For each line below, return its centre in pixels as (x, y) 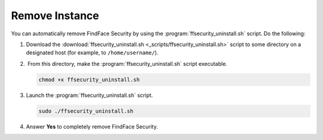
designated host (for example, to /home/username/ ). (92, 53)
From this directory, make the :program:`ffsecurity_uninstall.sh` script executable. (127, 63)
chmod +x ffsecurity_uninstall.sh (89, 80)
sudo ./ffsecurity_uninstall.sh (86, 111)
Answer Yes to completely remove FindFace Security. (92, 126)
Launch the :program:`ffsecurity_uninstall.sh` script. (89, 95)
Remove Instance (55, 16)
